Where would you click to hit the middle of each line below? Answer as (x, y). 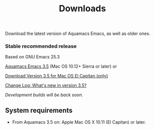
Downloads (82, 9)
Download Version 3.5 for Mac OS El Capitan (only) (57, 76)
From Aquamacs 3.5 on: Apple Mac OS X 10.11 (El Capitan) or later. (79, 122)
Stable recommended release (41, 46)
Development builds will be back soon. (44, 95)
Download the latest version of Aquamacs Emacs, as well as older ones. (78, 34)
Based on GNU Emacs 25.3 (32, 57)
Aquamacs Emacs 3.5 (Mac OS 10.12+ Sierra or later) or (61, 66)
